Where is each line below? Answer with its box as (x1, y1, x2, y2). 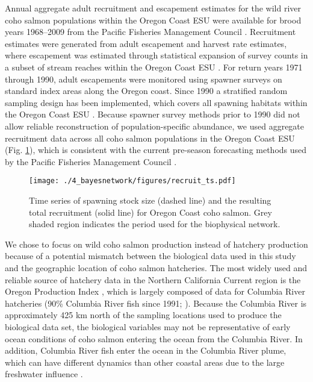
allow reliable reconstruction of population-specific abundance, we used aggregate (5, 119, 305, 132)
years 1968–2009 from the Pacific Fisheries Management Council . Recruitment (5, 25, 296, 38)
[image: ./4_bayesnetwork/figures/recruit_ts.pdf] (29, 177, 236, 186)
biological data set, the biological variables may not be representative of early (5, 320, 291, 333)
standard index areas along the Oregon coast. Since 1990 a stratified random (5, 84, 288, 97)
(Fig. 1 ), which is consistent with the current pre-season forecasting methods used (5, 143, 307, 156)
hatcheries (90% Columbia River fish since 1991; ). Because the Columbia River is (5, 296, 307, 309)
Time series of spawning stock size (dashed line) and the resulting (29, 193, 271, 206)
